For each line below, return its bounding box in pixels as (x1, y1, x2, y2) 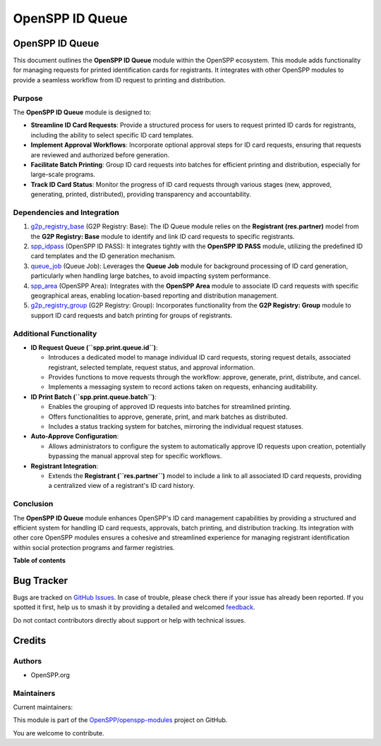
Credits (13, 635, 47, 647)
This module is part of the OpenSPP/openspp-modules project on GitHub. (13, 716, 228, 724)
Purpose (13, 93, 43, 103)
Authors (13, 656, 42, 666)
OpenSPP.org (30, 671, 71, 679)
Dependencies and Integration (13, 207, 120, 217)
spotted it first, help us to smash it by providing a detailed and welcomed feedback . (13, 603, 255, 611)
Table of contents (13, 556, 66, 565)
